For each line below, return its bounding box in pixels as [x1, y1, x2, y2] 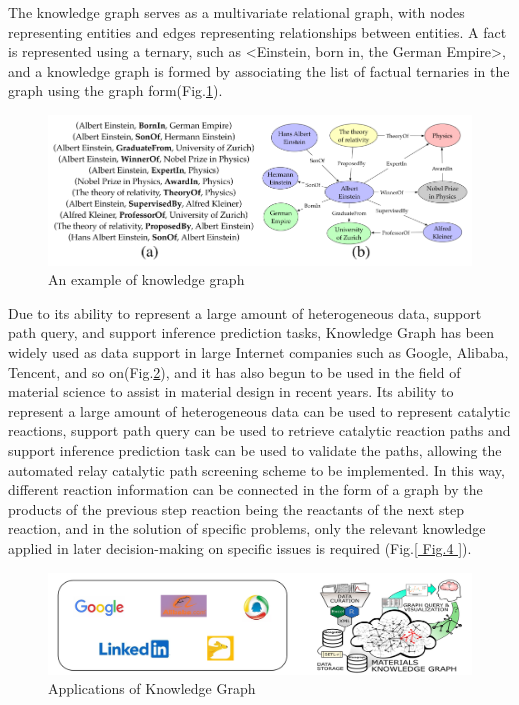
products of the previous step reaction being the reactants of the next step [8, 498, 464, 519]
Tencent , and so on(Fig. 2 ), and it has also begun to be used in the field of [8, 361, 461, 382]
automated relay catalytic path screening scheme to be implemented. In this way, [8, 459, 505, 480]
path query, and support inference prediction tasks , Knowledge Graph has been [8, 322, 494, 343]
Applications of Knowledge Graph [48, 678, 256, 699]
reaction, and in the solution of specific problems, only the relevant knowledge [8, 518, 486, 539]
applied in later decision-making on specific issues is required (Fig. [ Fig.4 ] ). [8, 538, 472, 559]
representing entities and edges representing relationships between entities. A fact [8, 21, 507, 42]
